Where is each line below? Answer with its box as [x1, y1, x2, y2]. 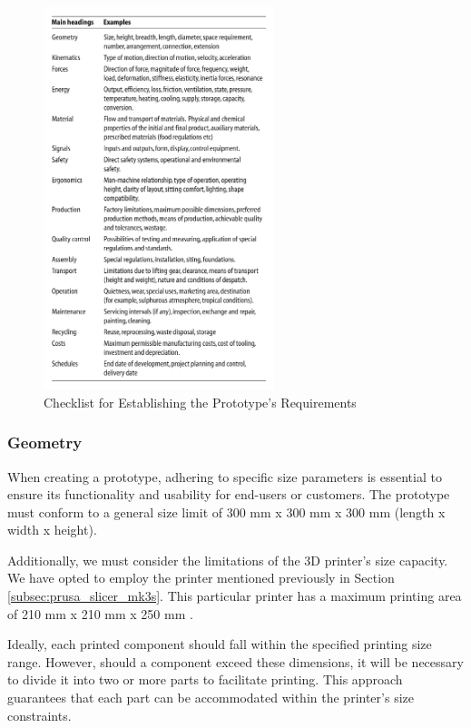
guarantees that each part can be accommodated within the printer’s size [7, 688, 414, 707]
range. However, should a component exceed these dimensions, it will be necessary [7, 652, 464, 671]
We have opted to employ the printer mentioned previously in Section [7, 568, 395, 587]
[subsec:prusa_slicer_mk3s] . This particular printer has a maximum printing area [7, 586, 462, 605]
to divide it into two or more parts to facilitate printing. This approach [7, 670, 403, 689]
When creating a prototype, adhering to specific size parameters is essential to [7, 467, 442, 486]
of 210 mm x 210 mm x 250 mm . [7, 604, 193, 623]
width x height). [7, 520, 97, 539]
